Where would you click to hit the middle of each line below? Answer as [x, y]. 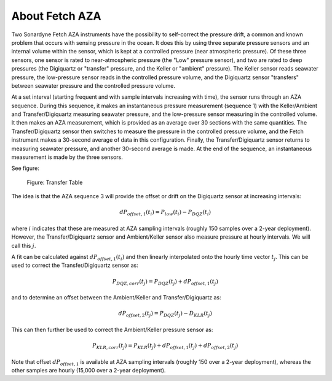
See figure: [25, 168]
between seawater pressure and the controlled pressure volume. [93, 85]
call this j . [24, 245]
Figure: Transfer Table [55, 182]
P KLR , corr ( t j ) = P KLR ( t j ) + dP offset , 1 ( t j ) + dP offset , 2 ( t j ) [165, 346]
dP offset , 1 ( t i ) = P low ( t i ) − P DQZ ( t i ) [165, 213]
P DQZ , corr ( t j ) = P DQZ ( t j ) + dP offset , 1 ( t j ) [165, 282]
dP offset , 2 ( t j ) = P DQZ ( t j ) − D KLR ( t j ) [165, 314]
